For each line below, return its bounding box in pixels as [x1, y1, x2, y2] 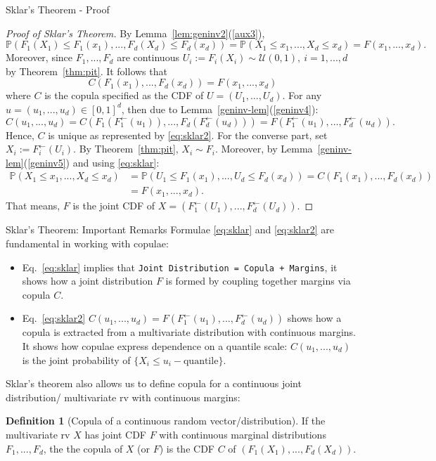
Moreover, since [6, 50, 73, 65]
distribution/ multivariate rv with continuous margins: [6, 389, 241, 404]
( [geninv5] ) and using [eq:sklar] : [23, 155, 160, 169]
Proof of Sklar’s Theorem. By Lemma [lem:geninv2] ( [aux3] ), [6, 25, 265, 40]
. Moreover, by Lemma [214, 141, 313, 156]
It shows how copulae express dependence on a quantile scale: [22, 339, 288, 353]
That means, [6, 198, 60, 213]
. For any [282, 88, 322, 103]
